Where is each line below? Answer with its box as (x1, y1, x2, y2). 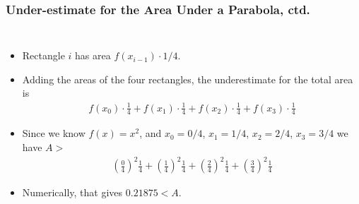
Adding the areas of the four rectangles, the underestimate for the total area (22, 71, 353, 86)
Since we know (22, 126, 86, 140)
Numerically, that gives (22, 185, 123, 200)
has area (75, 48, 111, 63)
